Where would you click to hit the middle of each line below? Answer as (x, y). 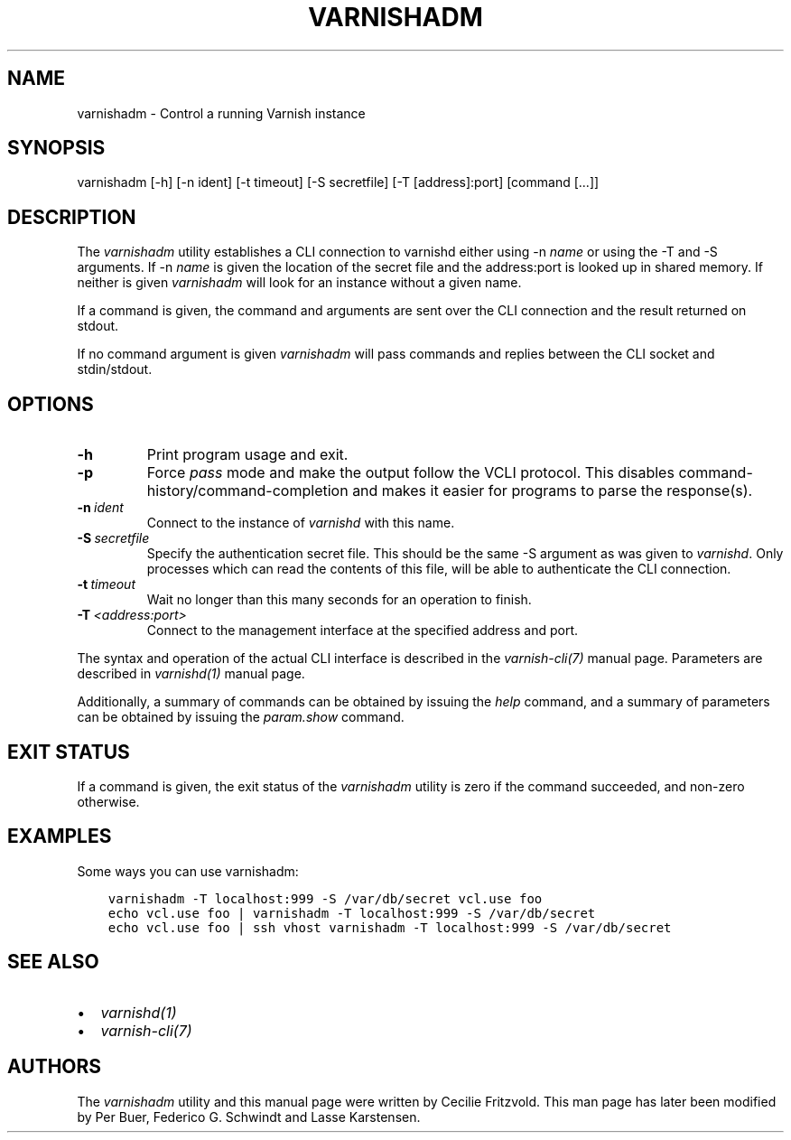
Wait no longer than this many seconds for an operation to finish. (339, 600)
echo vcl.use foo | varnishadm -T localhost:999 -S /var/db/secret (352, 913)
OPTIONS (51, 404)
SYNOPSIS (56, 148)
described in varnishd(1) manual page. (191, 674)
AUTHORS (55, 1067)
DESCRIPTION (72, 217)
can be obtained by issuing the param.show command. (241, 717)
